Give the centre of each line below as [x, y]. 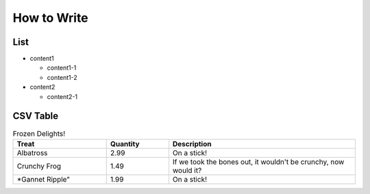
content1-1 [62, 68]
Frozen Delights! [39, 133]
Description [192, 143]
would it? [187, 170]
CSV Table [36, 116]
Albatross [32, 152]
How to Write [50, 18]
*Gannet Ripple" [44, 179]
